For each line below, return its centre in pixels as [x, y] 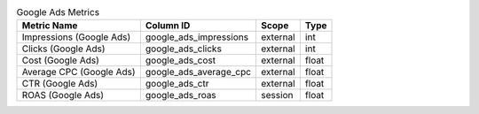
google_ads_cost [181, 60]
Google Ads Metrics [58, 12]
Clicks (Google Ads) [63, 49]
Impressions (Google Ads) [76, 37]
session [277, 95]
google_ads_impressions [196, 37]
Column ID [168, 26]
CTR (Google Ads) [60, 84]
